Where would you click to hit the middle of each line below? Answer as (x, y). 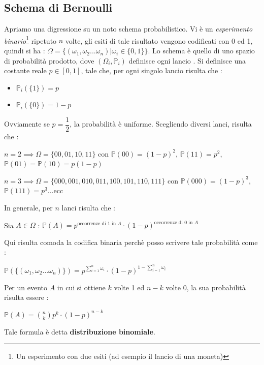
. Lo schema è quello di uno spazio (201, 51)
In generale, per (28, 208)
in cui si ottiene (81, 287)
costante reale (25, 70)
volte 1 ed (129, 287)
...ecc (55, 190)
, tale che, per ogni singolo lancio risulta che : (152, 70)
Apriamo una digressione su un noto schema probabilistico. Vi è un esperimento (128, 29)
